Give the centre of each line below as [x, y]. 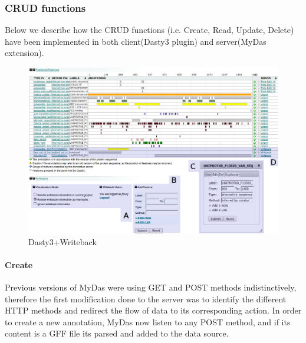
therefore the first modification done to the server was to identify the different [146, 299]
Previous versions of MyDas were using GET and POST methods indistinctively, [151, 287]
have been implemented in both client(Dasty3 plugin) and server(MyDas [136, 41]
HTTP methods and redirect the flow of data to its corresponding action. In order [153, 310]
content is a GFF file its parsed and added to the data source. [117, 333]
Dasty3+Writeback [62, 241]
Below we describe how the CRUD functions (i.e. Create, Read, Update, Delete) [149, 30]
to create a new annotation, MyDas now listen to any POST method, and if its [148, 321]
